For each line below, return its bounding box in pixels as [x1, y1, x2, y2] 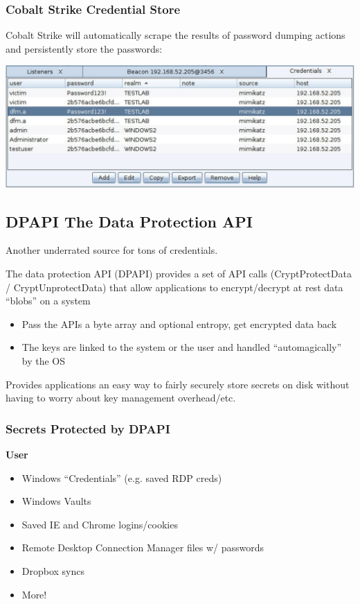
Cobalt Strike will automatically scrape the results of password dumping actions [6, 28, 345, 42]
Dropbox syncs [21, 563, 85, 578]
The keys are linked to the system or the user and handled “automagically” [21, 340, 342, 354]
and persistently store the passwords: [6, 41, 163, 55]
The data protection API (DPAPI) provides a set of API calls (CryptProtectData [6, 266, 352, 280]
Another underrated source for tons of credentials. [6, 243, 218, 257]
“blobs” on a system [6, 293, 91, 308]
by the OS [21, 353, 66, 368]
